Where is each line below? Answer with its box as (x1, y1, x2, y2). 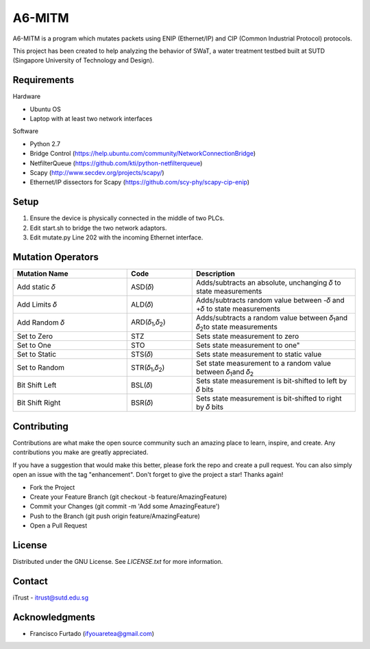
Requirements (12, 74, 75, 86)
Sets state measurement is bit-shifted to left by (196, 376, 347, 386)
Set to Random (16, 363, 65, 373)
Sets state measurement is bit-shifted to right (196, 394, 342, 403)
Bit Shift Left (16, 381, 57, 390)
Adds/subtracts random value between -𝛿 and (196, 295, 345, 305)
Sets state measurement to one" (196, 340, 301, 350)
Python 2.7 (29, 139, 61, 147)
